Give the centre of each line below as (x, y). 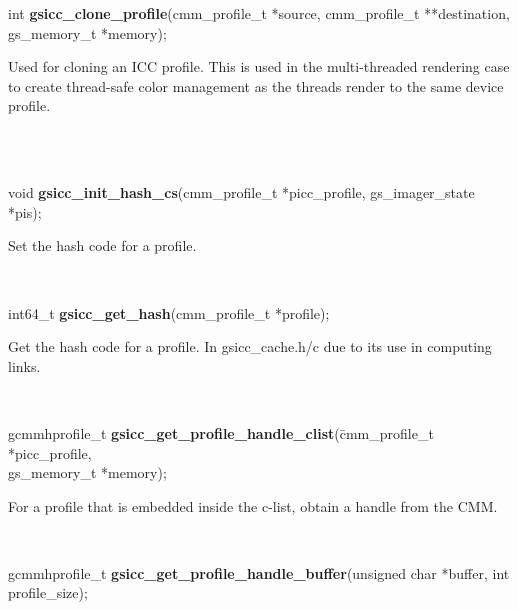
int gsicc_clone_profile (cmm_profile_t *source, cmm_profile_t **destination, (259, 13)
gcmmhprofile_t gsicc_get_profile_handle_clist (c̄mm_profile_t (221, 432)
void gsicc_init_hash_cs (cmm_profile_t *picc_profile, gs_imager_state (241, 192)
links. (24, 365)
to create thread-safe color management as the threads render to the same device (256, 85)
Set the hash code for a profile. (102, 245)
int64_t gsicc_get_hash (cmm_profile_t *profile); (169, 312)
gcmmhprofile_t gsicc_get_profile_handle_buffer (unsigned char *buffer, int (259, 572)
